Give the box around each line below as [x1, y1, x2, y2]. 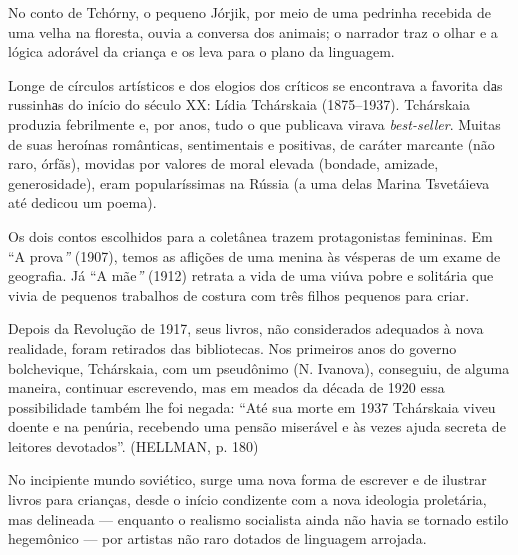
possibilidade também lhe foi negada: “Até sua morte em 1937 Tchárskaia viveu [8, 396, 496, 417]
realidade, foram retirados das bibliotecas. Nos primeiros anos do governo [8, 337, 457, 358]
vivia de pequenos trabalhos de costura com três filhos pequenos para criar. [8, 284, 470, 305]
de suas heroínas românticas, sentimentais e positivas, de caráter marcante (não [8, 133, 495, 154]
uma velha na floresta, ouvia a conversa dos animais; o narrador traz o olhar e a [8, 21, 498, 42]
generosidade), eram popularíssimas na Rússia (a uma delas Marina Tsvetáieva [8, 172, 490, 193]
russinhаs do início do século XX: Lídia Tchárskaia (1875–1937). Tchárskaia [8, 94, 470, 115]
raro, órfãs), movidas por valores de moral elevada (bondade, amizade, [8, 153, 439, 174]
